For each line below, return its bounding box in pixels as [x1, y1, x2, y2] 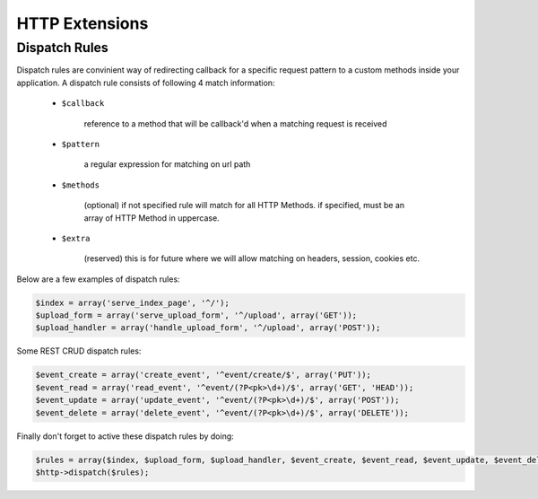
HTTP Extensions [16, 13, 149, 33]
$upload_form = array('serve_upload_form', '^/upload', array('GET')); [35, 311, 358, 320]
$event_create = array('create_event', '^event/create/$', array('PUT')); [35, 370, 372, 381]
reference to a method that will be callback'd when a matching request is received [83, 118, 387, 129]
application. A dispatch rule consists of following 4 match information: [16, 77, 275, 88]
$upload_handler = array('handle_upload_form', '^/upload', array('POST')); [35, 323, 381, 333]
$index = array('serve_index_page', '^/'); [35, 297, 230, 308]
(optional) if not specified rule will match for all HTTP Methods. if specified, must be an [83, 200, 405, 211]
